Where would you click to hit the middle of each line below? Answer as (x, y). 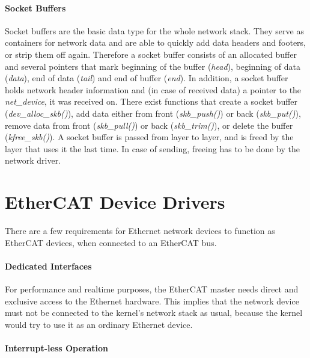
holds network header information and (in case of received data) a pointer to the (153, 89)
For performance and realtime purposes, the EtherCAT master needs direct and (152, 289)
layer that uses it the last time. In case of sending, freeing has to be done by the (152, 148)
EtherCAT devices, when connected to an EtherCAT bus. (111, 242)
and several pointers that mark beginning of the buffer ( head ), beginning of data (153, 66)
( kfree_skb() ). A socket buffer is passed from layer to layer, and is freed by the (149, 137)
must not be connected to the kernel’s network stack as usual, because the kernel (154, 313)
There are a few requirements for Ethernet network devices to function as (140, 231)
